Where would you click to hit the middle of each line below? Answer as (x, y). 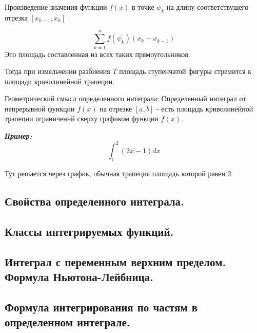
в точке (143, 7)
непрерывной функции (40, 108)
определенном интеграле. (67, 322)
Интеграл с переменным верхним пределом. (115, 261)
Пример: (18, 136)
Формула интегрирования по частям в (101, 307)
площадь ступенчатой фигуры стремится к (185, 71)
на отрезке (116, 108)
